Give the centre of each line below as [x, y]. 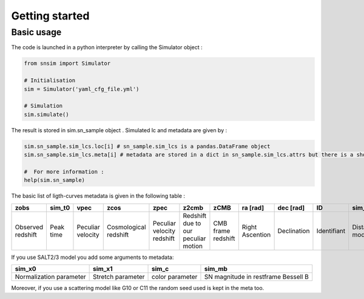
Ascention [256, 235]
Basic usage [36, 32]
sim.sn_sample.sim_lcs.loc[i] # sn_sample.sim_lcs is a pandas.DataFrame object [147, 146]
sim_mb [216, 269]
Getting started [50, 16]
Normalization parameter [50, 277]
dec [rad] [291, 207]
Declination [294, 230]
